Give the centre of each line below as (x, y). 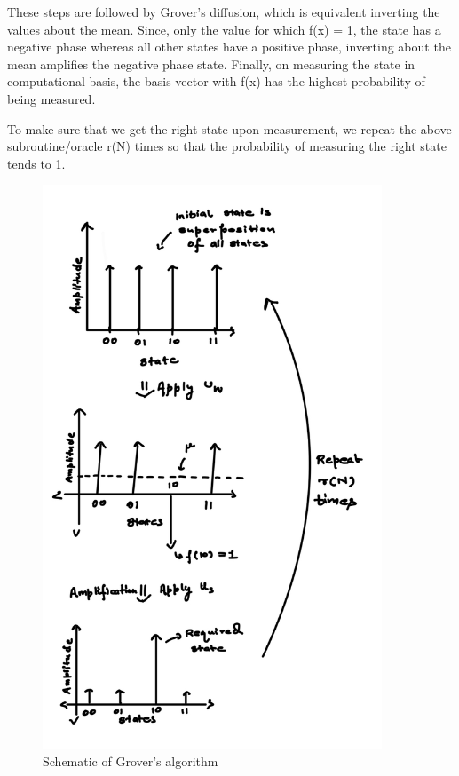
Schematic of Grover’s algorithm (131, 761)
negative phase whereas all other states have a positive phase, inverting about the (229, 47)
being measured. (51, 98)
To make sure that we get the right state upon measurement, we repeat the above (229, 128)
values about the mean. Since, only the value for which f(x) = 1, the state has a (224, 29)
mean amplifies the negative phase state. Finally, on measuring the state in (211, 63)
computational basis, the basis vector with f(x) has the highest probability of (216, 81)
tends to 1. (36, 163)
